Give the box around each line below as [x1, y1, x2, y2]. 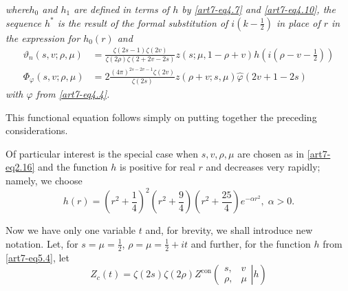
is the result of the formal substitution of [57, 15, 228, 30]
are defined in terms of [74, 2, 170, 16]
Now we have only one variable [6, 223, 136, 237]
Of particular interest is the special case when [6, 146, 199, 160]
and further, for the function [191, 236, 311, 250]
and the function [38, 160, 108, 174]
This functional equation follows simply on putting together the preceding [6, 109, 317, 124]
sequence [6, 15, 41, 30]
